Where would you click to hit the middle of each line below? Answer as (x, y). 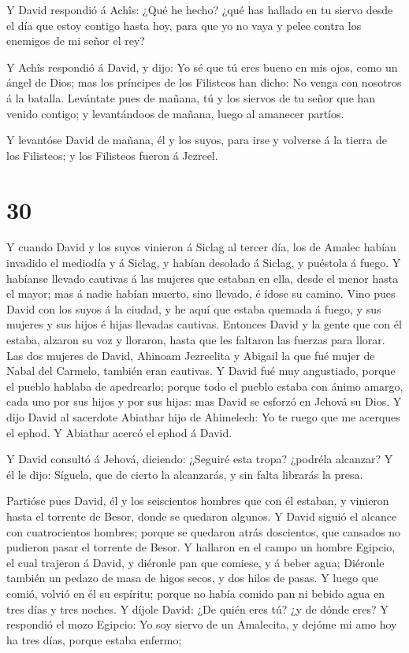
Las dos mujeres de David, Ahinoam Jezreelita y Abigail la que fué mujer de (191, 355)
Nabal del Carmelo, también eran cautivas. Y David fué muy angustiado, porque (201, 371)
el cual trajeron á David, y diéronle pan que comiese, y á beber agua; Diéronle (195, 562)
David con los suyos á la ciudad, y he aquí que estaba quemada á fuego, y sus (194, 308)
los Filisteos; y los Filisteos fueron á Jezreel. (112, 155)
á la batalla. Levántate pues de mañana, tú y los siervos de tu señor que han (191, 97)
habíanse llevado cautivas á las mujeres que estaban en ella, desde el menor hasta (203, 278)
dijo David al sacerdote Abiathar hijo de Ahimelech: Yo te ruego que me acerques (203, 417)
